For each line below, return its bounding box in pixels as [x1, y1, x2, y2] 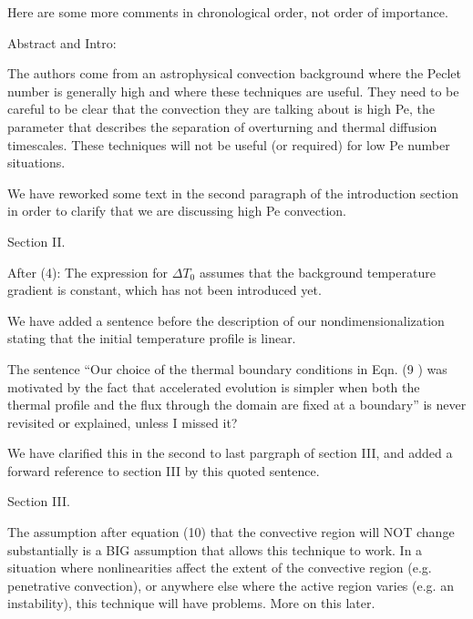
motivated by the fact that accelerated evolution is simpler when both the [7, 377, 420, 396]
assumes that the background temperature [199, 262, 436, 281]
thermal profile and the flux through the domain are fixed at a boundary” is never [7, 395, 467, 414]
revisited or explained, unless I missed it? [7, 412, 238, 431]
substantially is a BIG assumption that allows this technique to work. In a [7, 540, 423, 559]
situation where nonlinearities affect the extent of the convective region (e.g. [7, 558, 432, 577]
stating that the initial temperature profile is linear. [7, 329, 296, 348]
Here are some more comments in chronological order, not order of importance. [7, 3, 448, 21]
